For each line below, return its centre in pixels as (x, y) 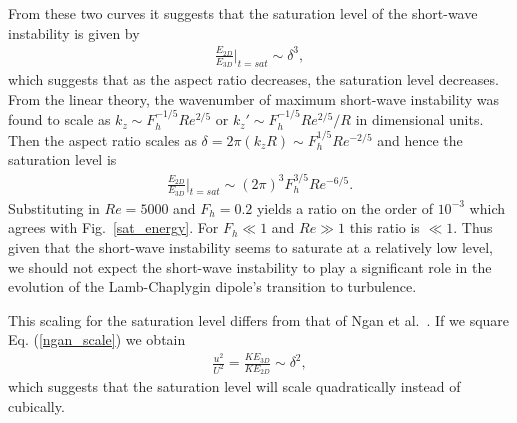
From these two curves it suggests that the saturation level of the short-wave (243, 13)
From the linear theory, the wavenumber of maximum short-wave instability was (253, 98)
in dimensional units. (419, 119)
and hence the (420, 139)
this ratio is (384, 227)
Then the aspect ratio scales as (102, 139)
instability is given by (74, 32)
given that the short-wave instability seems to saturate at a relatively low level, (251, 247)
